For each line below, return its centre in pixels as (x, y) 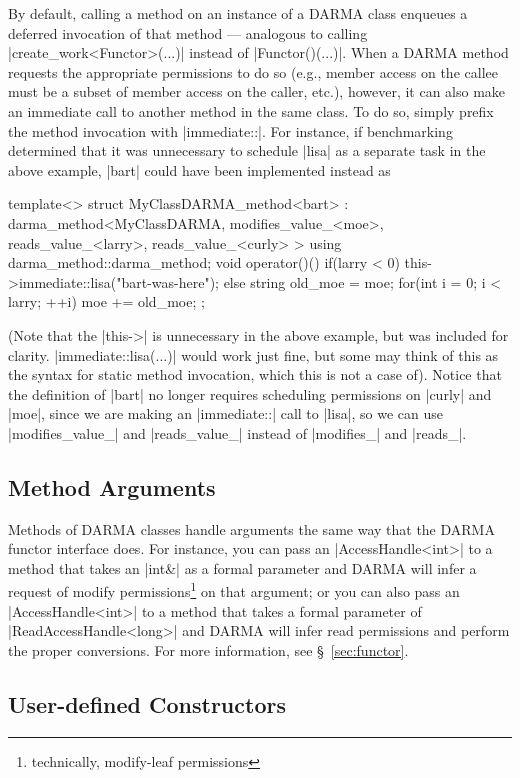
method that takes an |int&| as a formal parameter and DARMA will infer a (242, 567)
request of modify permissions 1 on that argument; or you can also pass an (234, 590)
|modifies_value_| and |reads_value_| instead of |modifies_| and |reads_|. (237, 432)
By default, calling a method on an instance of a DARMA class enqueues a (238, 13)
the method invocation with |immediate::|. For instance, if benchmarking (230, 130)
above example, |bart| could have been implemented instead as (199, 169)
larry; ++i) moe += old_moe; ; (106, 301)
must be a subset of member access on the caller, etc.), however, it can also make (257, 91)
